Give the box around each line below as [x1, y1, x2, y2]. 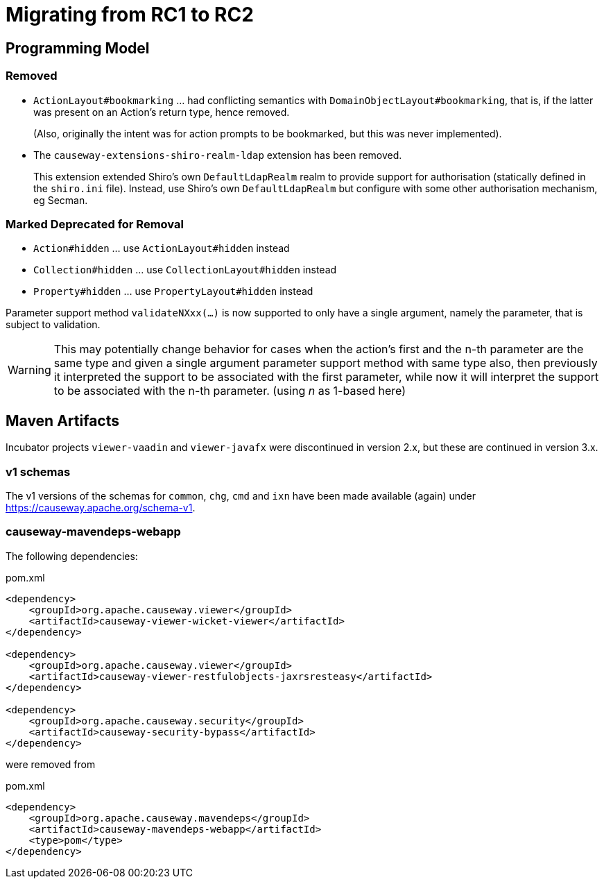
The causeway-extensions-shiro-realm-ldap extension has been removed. [33, 148, 402, 161]
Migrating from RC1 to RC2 [6, 3, 254, 26]
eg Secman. [33, 194, 88, 206]
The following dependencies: [6, 550, 138, 562]
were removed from [6, 758, 96, 770]
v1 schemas [6, 464, 71, 479]
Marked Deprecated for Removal [6, 216, 184, 231]
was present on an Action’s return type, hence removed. [33, 105, 290, 118]
